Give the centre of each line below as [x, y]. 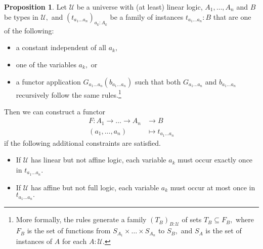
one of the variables [46, 64]
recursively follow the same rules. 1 [69, 94]
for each [74, 241]
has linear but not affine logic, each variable [98, 160]
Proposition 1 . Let [36, 7]
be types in [21, 16]
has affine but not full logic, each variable [95, 187]
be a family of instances [147, 16]
